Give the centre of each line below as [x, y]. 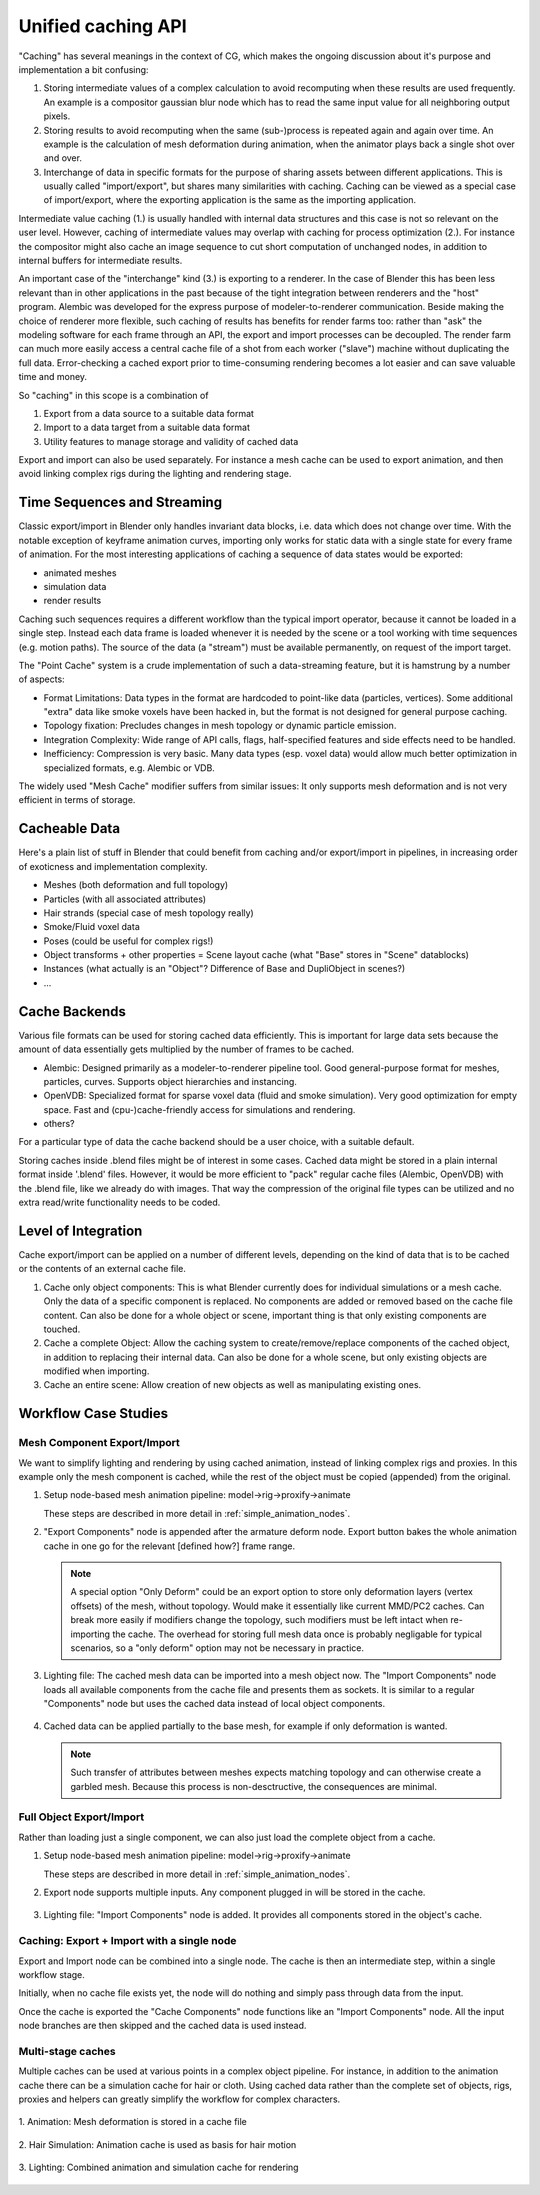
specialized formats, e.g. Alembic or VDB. [129, 767]
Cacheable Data [69, 828]
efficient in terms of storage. [77, 800]
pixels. [57, 116]
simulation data [75, 586]
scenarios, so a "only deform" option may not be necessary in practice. [217, 1647]
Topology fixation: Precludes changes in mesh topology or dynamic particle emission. [220, 726]
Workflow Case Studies [93, 1413]
